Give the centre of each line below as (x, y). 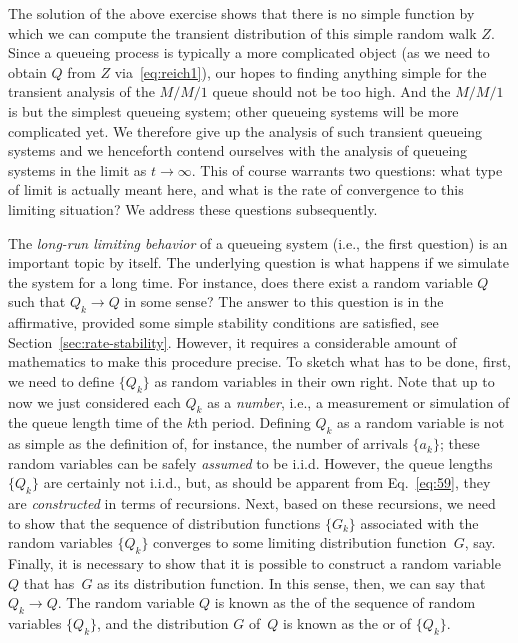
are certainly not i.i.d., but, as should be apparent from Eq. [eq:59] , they (267, 482)
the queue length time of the (95, 422)
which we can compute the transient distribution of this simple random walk (242, 32)
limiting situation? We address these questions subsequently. (193, 208)
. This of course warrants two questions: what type (347, 169)
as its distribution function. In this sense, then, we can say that (291, 582)
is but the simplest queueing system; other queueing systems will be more (233, 110)
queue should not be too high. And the (331, 91)
